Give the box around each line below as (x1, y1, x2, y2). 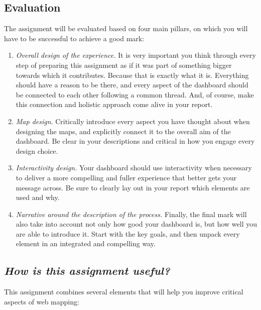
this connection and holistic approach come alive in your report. (16, 99, 213, 110)
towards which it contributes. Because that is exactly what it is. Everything (16, 69, 249, 80)
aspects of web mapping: (4, 296, 79, 306)
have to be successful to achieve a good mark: (4, 33, 145, 43)
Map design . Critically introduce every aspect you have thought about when (16, 116, 250, 126)
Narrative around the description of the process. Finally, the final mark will (16, 209, 247, 219)
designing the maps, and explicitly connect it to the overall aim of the (16, 126, 231, 136)
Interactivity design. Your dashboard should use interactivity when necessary (16, 162, 252, 173)
